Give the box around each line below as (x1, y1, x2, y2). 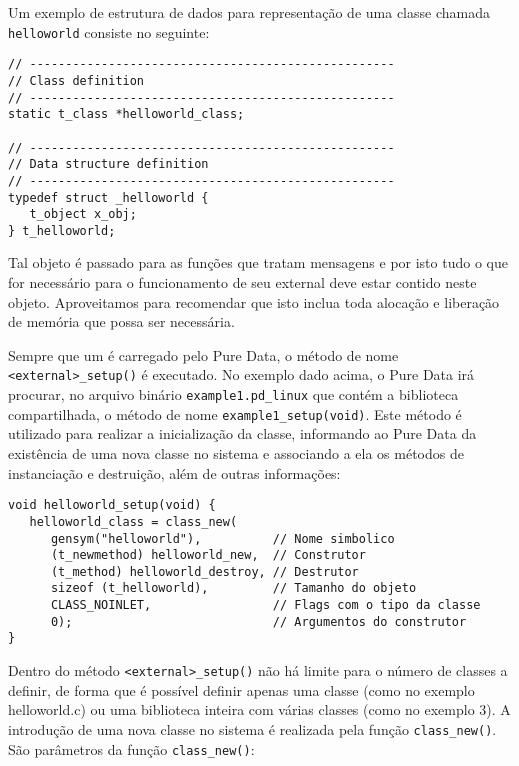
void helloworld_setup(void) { (8, 498, 216, 513)
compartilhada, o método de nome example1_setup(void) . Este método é (8, 403, 462, 424)
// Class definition (8, 73, 145, 88)
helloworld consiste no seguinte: (8, 21, 210, 42)
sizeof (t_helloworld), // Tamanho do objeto (50, 581, 417, 596)
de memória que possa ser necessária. (8, 311, 235, 332)
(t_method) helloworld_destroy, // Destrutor (50, 564, 359, 579)
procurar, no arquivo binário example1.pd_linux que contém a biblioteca (8, 384, 459, 405)
